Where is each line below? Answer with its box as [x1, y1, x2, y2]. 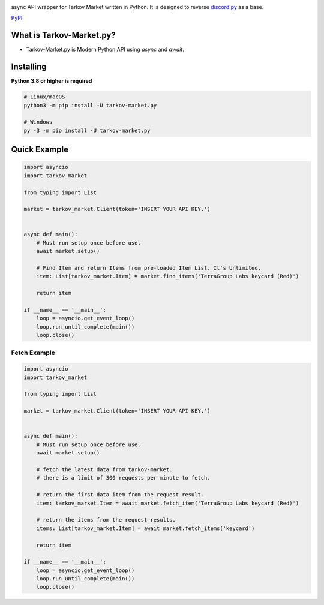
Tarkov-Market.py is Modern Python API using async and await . [26, 46, 184, 53]
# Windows [23, 119, 53, 125]
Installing [11, 62, 47, 72]
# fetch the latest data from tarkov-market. [36, 466, 173, 473]
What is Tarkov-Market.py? [11, 30, 116, 40]
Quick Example [11, 145, 69, 155]
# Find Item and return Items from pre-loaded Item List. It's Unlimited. [36, 264, 261, 272]
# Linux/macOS [23, 94, 65, 100]
